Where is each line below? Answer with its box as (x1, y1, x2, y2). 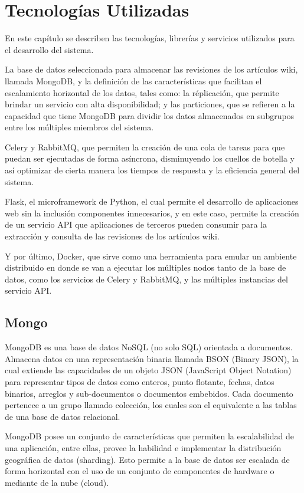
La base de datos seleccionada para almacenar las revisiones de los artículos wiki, (5, 63, 298, 75)
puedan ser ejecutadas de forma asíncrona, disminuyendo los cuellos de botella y (5, 152, 295, 165)
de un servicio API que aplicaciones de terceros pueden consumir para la (5, 218, 267, 231)
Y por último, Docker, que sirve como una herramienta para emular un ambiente (5, 249, 297, 262)
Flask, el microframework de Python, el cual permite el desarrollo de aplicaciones (5, 195, 299, 208)
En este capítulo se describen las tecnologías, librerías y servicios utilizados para (5, 32, 295, 44)
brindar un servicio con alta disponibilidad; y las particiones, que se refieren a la (5, 98, 295, 110)
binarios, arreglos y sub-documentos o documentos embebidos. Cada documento (5, 387, 293, 399)
